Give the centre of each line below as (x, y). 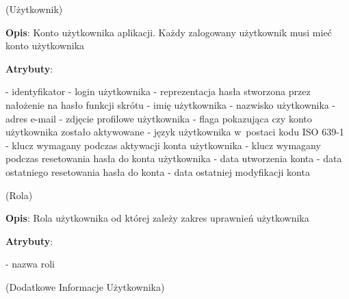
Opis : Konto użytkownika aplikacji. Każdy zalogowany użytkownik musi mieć (169, 32)
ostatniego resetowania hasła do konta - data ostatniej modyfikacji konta (158, 171)
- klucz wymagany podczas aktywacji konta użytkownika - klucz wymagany (163, 145)
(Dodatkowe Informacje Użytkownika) (85, 286)
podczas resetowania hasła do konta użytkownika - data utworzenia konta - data (174, 158)
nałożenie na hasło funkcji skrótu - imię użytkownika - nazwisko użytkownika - (171, 104)
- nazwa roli (30, 264)
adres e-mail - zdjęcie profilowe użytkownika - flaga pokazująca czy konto (159, 118)
